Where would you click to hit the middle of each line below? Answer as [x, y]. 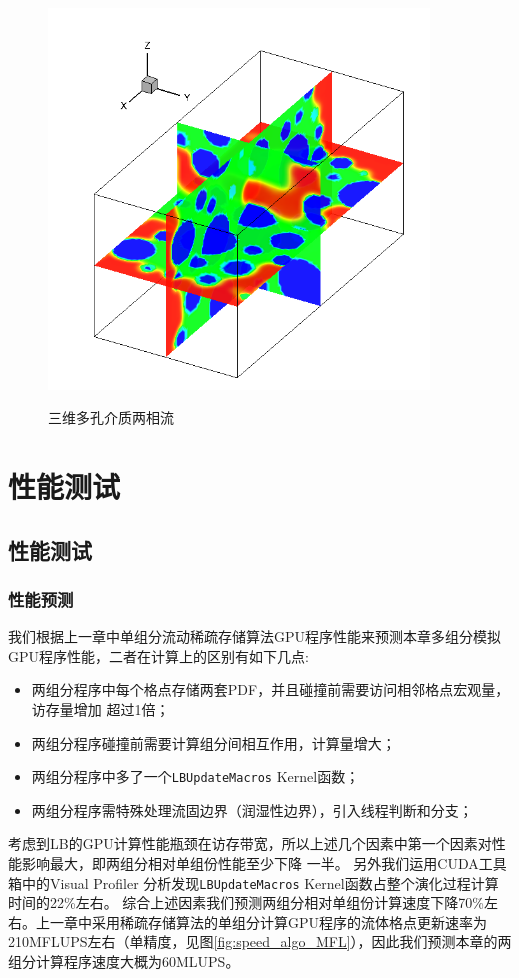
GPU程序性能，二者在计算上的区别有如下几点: [158, 655]
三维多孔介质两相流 [111, 417]
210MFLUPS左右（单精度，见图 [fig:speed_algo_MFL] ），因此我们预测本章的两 [260, 941]
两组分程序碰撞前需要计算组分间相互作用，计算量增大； [213, 742]
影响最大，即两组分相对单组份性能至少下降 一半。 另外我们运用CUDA [250, 862]
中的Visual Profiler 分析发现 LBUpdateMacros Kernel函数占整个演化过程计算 [260, 882]
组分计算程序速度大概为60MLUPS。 [124, 961]
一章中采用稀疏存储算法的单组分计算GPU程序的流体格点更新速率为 [268, 921]
